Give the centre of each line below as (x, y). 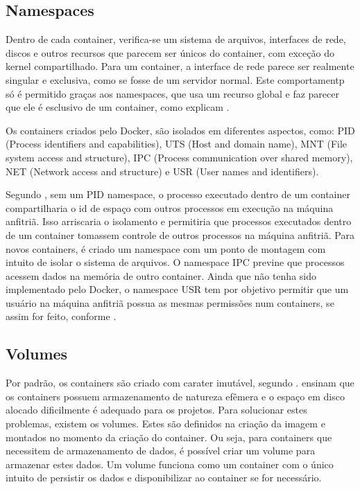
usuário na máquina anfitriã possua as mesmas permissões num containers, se (170, 302)
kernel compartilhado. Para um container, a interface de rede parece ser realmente (180, 66)
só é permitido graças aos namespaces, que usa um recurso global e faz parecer (172, 93)
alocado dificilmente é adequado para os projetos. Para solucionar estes (156, 410)
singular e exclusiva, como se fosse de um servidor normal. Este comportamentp (175, 79)
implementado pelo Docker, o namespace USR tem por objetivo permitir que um (177, 289)
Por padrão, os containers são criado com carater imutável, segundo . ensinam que (180, 383)
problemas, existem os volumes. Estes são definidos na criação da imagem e (165, 424)
